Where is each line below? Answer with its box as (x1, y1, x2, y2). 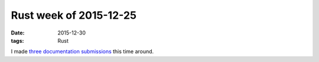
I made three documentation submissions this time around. (11, 48, 154, 55)
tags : (11, 37, 24, 44)
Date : (11, 29, 25, 36)
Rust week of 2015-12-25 (11, 9, 137, 22)
